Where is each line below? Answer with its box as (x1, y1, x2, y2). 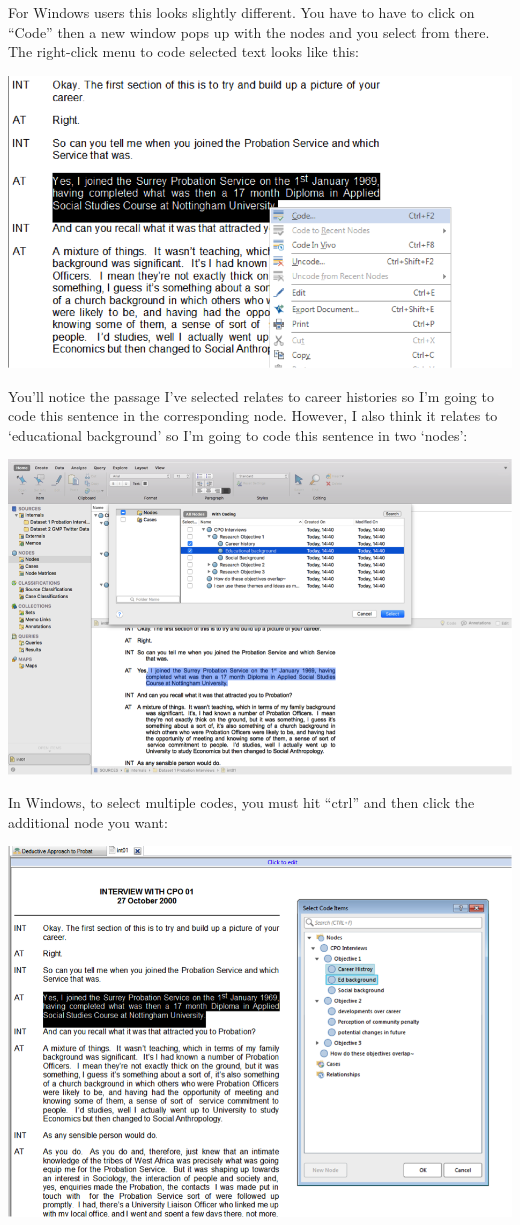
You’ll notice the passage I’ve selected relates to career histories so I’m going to (8, 385, 494, 406)
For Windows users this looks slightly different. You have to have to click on (8, 2, 475, 22)
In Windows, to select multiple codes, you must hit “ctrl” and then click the (8, 792, 475, 813)
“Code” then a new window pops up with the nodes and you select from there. (8, 21, 490, 42)
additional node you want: (8, 811, 168, 832)
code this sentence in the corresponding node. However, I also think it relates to (8, 405, 498, 426)
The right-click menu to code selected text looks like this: (8, 41, 359, 62)
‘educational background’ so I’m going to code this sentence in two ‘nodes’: (8, 424, 468, 445)
